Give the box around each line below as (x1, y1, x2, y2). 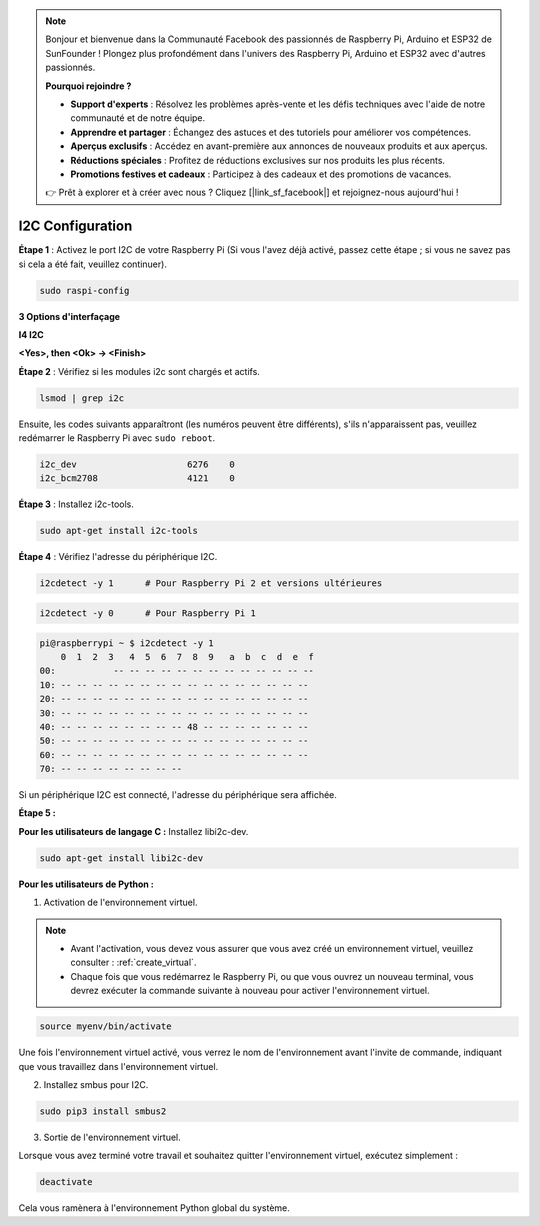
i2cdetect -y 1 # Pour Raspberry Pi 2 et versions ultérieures (39, 578, 383, 589)
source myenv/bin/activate (39, 1021, 172, 1032)
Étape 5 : (18, 807, 57, 819)
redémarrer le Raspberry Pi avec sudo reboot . (18, 432, 216, 444)
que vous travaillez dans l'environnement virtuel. (18, 1060, 219, 1072)
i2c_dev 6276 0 (39, 459, 235, 470)
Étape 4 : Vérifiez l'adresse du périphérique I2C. (18, 551, 218, 563)
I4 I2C (18, 328, 44, 340)
